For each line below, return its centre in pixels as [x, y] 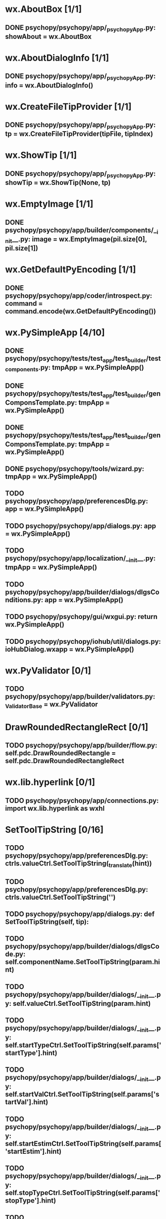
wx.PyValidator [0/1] [48, 670]
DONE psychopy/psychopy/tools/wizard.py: [75, 469]
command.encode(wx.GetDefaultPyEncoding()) [81, 311]
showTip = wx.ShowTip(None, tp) [58, 183]
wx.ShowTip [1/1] [41, 155]
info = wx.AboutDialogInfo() [49, 85]
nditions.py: [24, 600]
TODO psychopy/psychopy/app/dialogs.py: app [81, 526]
